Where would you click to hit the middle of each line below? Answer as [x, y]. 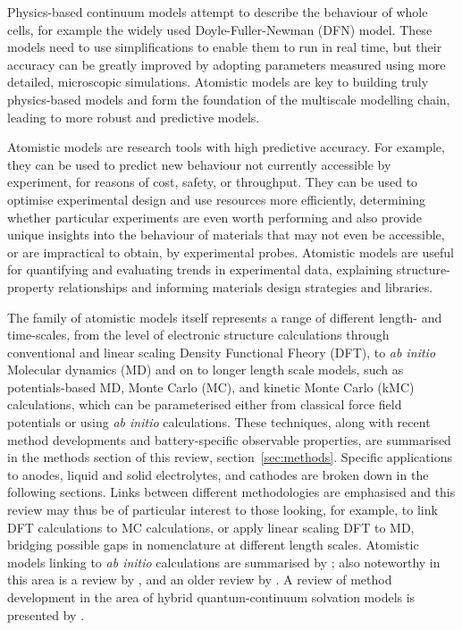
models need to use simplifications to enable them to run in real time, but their [225, 47]
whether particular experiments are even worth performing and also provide [215, 217]
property [31, 286]
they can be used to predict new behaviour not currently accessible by [199, 164]
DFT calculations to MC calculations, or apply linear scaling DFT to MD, [211, 527]
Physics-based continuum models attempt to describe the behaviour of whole [218, 12]
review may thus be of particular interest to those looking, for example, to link [223, 510]
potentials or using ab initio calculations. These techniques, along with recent [219, 422]
